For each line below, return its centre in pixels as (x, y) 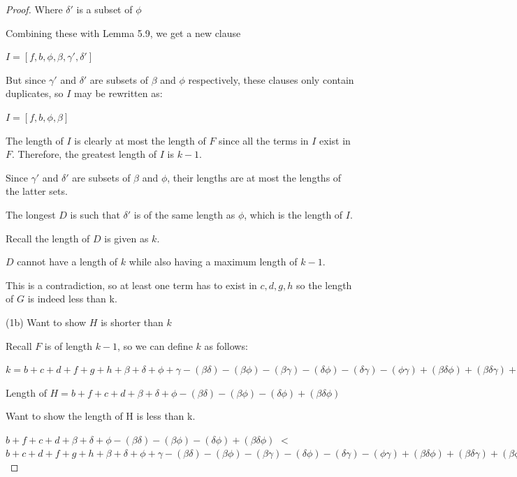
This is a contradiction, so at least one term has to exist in (131, 285)
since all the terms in (264, 140)
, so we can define (155, 345)
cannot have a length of (67, 262)
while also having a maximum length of (213, 262)
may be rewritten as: (118, 93)
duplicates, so (35, 93)
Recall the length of (48, 238)
